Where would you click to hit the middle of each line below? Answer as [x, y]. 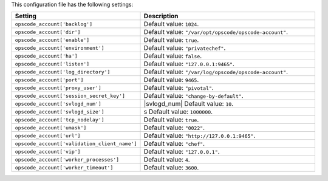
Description [161, 16]
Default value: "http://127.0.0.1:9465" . [200, 135]
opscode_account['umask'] [51, 128]
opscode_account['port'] [49, 80]
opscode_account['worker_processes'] [67, 159]
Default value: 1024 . [171, 24]
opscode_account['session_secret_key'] [70, 96]
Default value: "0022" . [174, 128]
